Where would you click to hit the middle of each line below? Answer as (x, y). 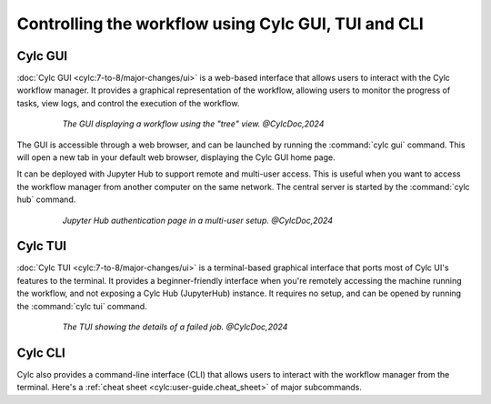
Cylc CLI (41, 353)
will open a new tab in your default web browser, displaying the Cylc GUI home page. (176, 157)
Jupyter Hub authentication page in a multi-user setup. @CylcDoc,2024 (198, 220)
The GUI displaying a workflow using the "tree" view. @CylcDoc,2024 (193, 124)
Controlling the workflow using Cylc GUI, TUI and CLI (220, 24)
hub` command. (46, 199)
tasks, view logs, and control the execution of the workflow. (128, 103)
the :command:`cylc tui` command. (82, 306)
